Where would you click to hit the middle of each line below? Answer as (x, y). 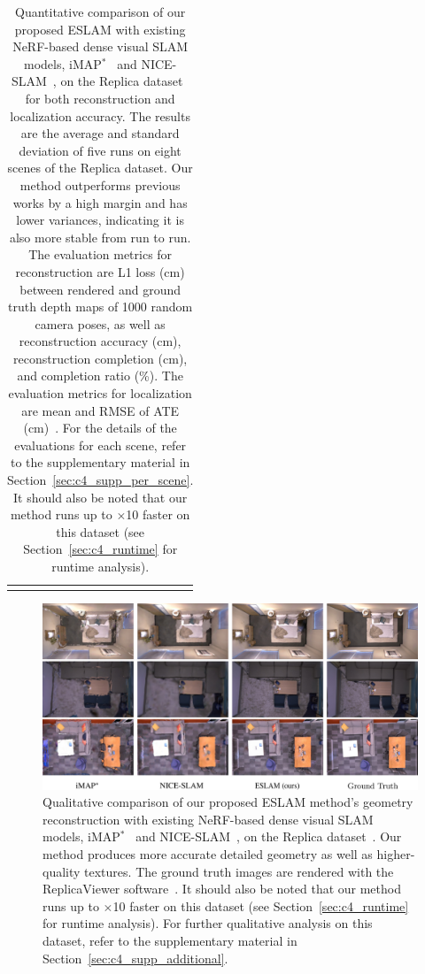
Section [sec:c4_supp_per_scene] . (100, 480)
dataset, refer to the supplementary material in (170, 941)
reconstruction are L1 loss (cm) (100, 271)
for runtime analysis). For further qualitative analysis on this (208, 923)
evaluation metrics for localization (100, 393)
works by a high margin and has (100, 202)
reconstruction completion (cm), (100, 358)
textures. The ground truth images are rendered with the (239, 871)
